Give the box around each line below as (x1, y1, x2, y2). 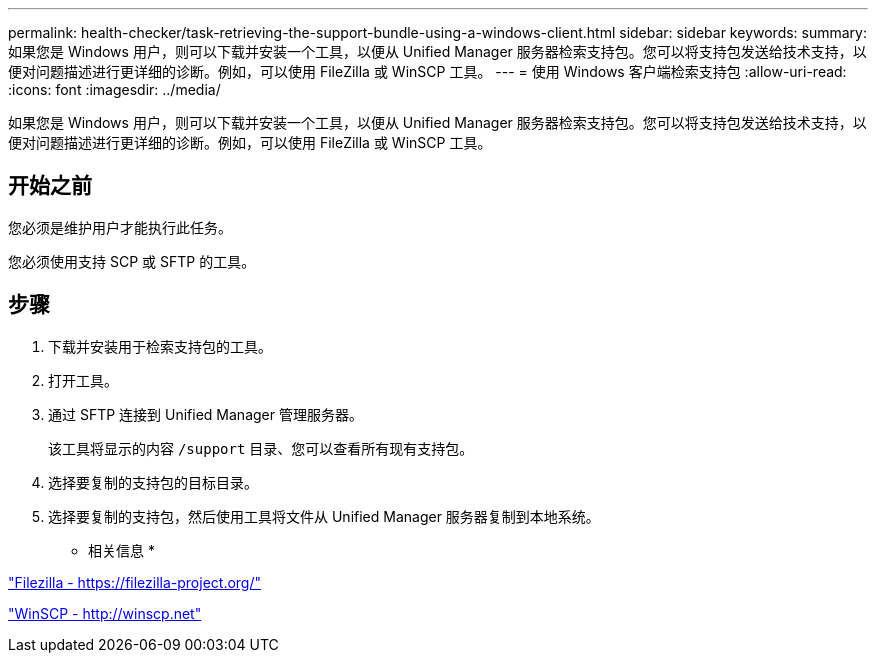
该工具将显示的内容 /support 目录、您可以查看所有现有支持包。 (48, 439, 474, 457)
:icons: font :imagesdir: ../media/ (8, 81, 221, 98)
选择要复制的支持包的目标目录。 (48, 473, 258, 491)
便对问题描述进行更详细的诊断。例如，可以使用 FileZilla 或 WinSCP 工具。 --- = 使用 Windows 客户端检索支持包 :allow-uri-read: (8, 63, 847, 80)
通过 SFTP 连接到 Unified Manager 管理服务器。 (48, 405, 363, 423)
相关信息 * (88, 541, 155, 559)
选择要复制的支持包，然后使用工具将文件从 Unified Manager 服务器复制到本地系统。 (48, 507, 600, 525)
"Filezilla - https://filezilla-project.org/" (8, 573, 262, 591)
